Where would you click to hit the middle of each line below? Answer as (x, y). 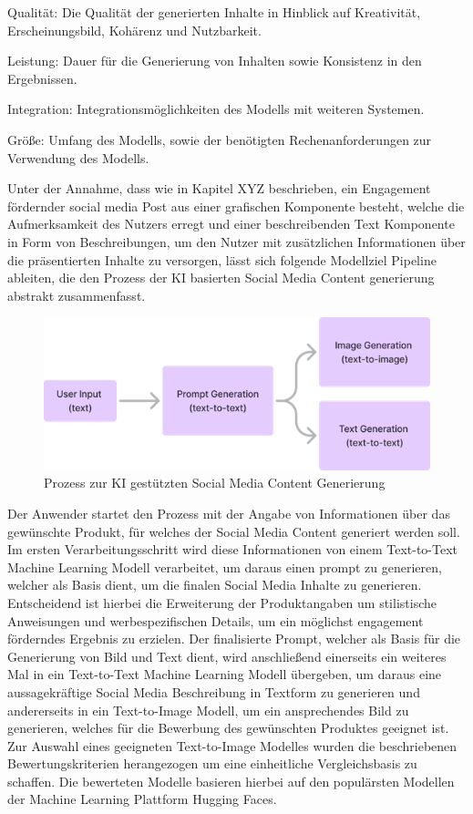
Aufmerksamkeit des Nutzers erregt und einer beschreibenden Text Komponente (231, 224)
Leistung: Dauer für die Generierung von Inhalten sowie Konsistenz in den (215, 61)
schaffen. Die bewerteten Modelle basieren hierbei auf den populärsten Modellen (231, 781)
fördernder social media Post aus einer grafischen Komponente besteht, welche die (236, 206)
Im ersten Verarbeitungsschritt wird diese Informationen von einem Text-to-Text (233, 549)
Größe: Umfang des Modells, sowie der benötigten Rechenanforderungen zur (220, 139)
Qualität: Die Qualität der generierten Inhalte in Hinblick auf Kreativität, (214, 12)
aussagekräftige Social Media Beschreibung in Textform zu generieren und (214, 691)
